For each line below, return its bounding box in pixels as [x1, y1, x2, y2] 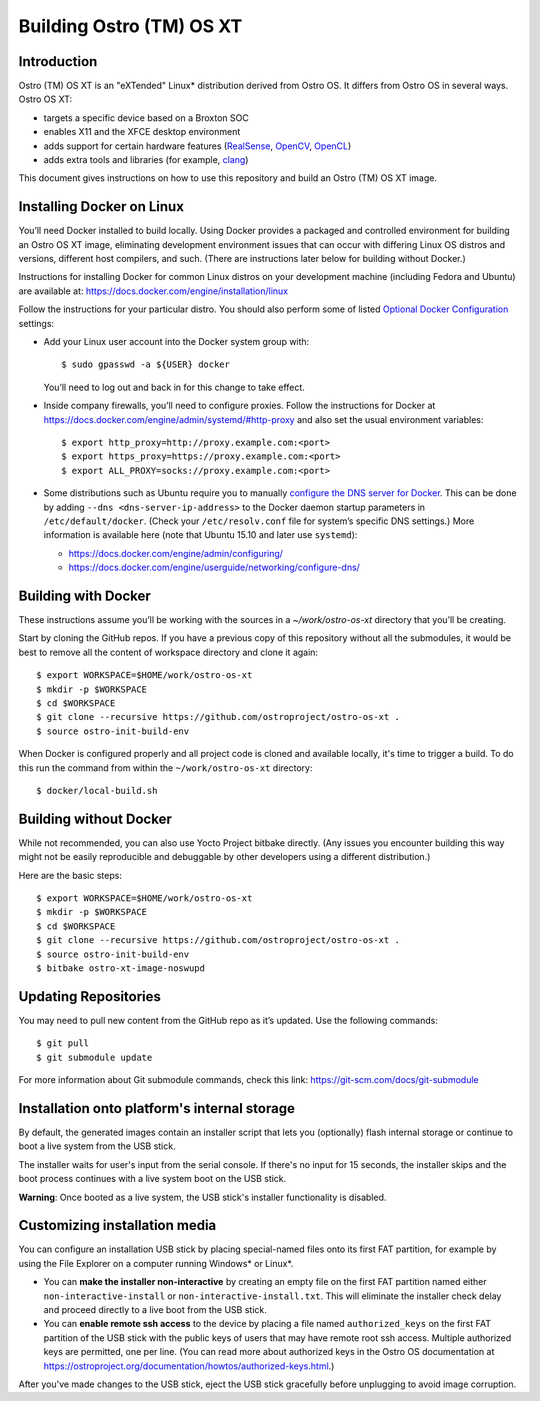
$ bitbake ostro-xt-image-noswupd [36, 962, 205, 974]
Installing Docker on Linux [18, 198, 185, 215]
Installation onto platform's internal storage [18, 1100, 295, 1117]
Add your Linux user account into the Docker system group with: [43, 336, 310, 348]
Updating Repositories [18, 988, 162, 1005]
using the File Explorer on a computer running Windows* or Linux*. [18, 1257, 294, 1269]
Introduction [18, 53, 98, 70]
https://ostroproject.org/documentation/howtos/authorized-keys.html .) [43, 1360, 335, 1372]
